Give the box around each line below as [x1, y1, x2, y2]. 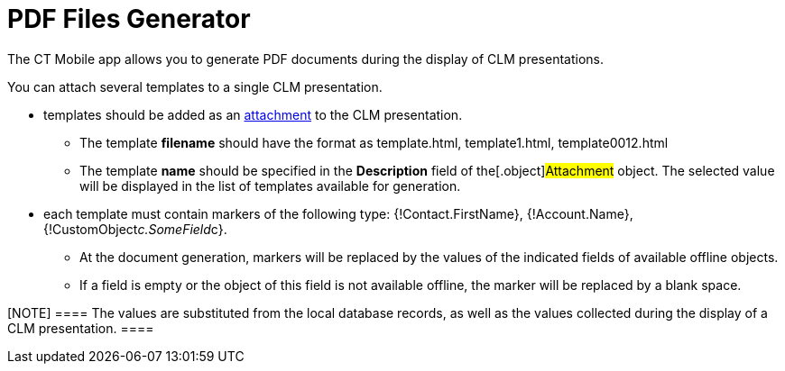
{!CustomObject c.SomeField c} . [43, 221, 227, 237]
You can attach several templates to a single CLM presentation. [7, 78, 383, 95]
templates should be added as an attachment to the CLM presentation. [43, 106, 463, 122]
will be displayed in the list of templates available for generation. [79, 177, 461, 194]
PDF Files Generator [7, 4, 251, 34]
